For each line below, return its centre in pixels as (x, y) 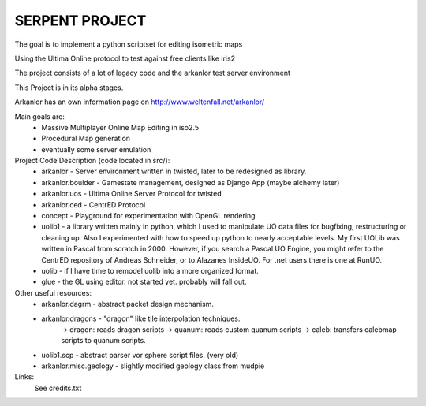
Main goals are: (39, 116)
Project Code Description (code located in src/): (92, 161)
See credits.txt (58, 388)
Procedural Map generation (86, 139)
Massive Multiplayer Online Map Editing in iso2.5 (120, 127)
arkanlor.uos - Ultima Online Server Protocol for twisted (132, 194)
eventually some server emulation (96, 149)
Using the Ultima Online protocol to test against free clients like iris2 (125, 58)
